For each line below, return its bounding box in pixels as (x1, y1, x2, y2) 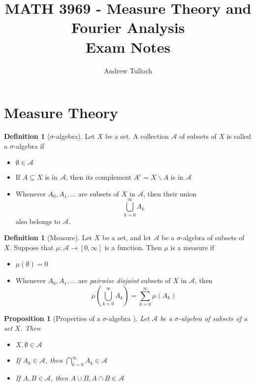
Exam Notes (85, 36, 171, 57)
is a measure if (170, 242, 215, 252)
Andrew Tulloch (103, 65, 153, 75)
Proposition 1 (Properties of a (4, 313, 100, 323)
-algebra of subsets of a (178, 313, 248, 323)
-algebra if (13, 140, 44, 151)
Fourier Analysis (71, 17, 185, 37)
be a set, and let (102, 232, 151, 243)
